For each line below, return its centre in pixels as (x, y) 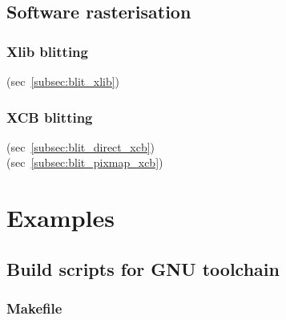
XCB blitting (50, 117)
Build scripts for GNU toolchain (143, 268)
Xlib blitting (47, 51)
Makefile (34, 308)
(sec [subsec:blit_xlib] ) (63, 81)
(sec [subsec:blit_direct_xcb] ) (81, 146)
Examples (60, 218)
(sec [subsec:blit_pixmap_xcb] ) (85, 162)
